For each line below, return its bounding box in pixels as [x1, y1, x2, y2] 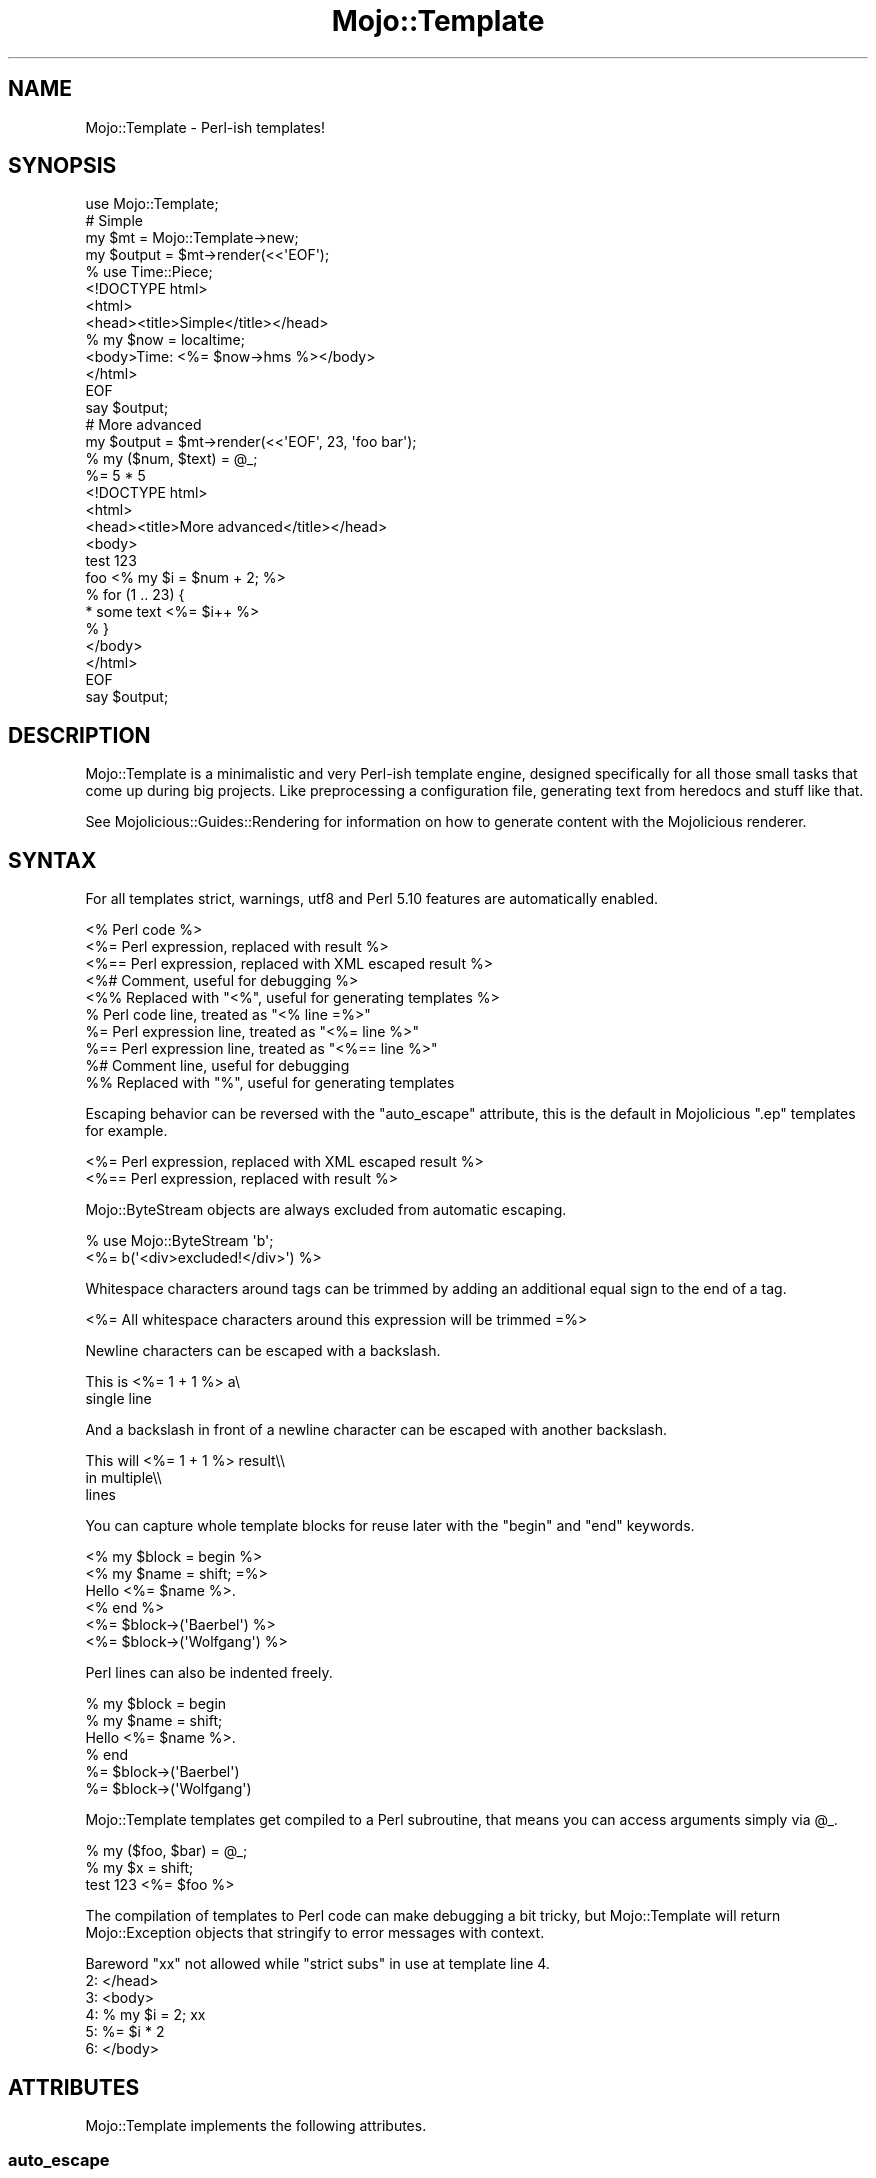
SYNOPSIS [8, 153, 117, 179]
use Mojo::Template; [85, 195, 219, 213]
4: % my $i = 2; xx [85, 2006, 206, 2024]
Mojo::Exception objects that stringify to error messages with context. [85, 1924, 545, 1942]
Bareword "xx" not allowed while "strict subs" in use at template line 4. [85, 1955, 550, 1973]
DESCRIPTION [8, 722, 151, 748]
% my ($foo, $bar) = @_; [85, 1842, 248, 1860]
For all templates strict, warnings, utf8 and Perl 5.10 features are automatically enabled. [85, 890, 658, 908]
